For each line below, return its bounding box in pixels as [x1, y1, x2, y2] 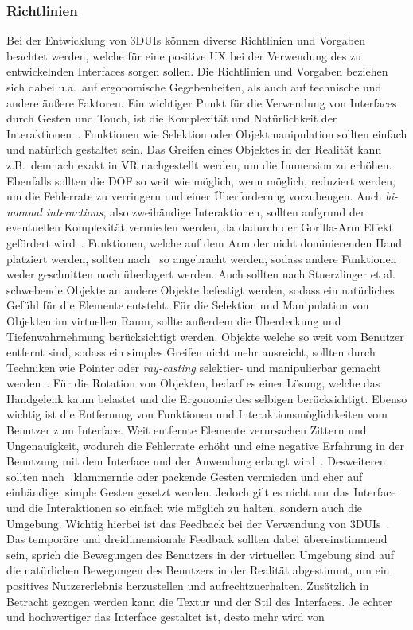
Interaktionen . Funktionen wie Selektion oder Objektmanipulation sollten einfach [6, 125, 407, 142]
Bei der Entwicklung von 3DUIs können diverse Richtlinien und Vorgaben [6, 32, 366, 49]
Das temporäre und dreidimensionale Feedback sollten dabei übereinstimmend [6, 531, 388, 547]
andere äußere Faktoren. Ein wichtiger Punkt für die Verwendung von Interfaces [6, 94, 397, 111]
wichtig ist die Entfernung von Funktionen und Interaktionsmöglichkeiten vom [6, 406, 388, 422]
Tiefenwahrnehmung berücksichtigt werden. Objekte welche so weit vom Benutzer [6, 328, 404, 344]
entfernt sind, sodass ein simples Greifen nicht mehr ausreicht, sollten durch [6, 344, 376, 360]
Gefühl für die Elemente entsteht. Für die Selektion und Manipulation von [6, 297, 369, 313]
